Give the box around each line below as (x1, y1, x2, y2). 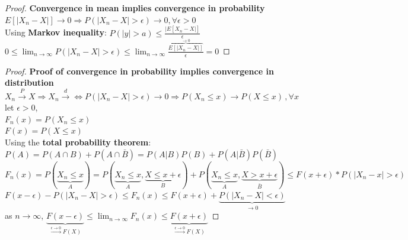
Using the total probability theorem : (5, 135, 151, 148)
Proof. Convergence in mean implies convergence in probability (5, 2, 265, 14)
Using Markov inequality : (5, 26, 107, 38)
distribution (5, 76, 54, 89)
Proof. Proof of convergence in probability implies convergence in (5, 64, 274, 77)
